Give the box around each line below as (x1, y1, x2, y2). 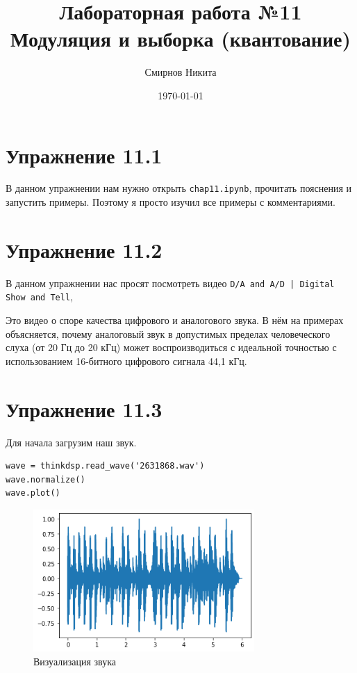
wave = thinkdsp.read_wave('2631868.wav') (6, 461, 205, 471)
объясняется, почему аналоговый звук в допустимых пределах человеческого (6, 326, 331, 341)
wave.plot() (6, 488, 60, 498)
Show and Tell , (6, 289, 73, 304)
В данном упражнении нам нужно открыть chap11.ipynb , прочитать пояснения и (6, 181, 352, 195)
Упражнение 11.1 (6, 140, 163, 169)
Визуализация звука (33, 654, 116, 668)
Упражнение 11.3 (6, 394, 163, 423)
